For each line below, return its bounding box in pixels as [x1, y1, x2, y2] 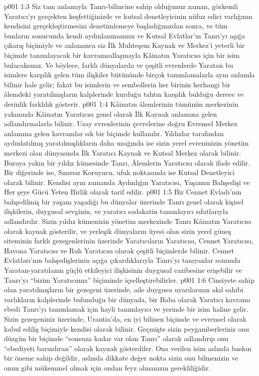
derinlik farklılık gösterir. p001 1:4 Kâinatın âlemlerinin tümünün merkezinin [4, 98, 239, 109]
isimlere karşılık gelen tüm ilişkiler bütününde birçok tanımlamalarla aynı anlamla [4, 69, 255, 80]
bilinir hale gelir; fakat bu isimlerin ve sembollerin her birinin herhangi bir [4, 79, 231, 89]
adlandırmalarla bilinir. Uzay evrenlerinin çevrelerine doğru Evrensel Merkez [4, 118, 238, 129]
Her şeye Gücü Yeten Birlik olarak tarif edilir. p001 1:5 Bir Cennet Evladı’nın [4, 187, 242, 197]
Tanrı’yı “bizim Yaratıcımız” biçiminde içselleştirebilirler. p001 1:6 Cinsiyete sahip [4, 274, 255, 285]
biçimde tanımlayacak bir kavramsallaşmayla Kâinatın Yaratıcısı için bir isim [4, 49, 240, 60]
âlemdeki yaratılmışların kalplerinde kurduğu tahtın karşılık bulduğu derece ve [4, 89, 244, 99]
